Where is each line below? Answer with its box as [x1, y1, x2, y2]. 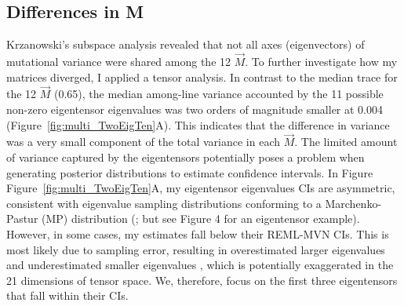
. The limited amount [294, 133, 398, 150]
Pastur [6, 210, 38, 227]
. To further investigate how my [245, 53, 398, 70]
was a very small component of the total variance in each [6, 133, 281, 150]
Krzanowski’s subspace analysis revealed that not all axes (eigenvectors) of [6, 36, 365, 53]
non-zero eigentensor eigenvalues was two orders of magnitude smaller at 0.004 [6, 101, 384, 118]
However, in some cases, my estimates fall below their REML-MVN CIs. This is [6, 225, 389, 242]
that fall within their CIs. [6, 287, 129, 304]
